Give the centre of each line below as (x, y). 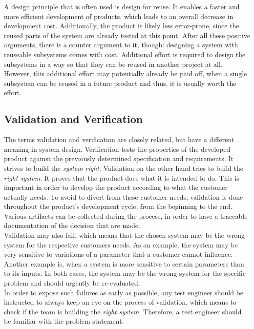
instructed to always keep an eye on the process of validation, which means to (120, 302)
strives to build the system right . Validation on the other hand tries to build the (124, 168)
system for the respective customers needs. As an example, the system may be (121, 244)
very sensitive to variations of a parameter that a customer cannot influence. (118, 254)
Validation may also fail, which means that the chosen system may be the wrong (125, 235)
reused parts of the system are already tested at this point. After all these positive (127, 35)
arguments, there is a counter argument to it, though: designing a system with (121, 45)
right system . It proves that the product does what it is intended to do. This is (122, 177)
